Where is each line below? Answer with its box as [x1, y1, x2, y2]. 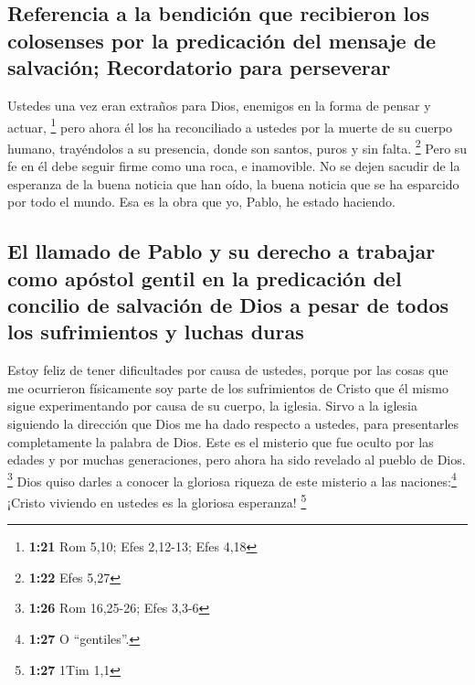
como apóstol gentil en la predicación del [7, 263, 402, 292]
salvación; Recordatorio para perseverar [7, 53, 391, 81]
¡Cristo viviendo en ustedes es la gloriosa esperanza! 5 [7, 490, 307, 511]
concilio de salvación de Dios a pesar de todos [7, 291, 449, 319]
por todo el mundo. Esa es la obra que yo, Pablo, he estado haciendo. [7, 192, 396, 211]
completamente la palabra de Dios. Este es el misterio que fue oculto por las [7, 432, 434, 451]
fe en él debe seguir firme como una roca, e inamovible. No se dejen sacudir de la [7, 156, 460, 176]
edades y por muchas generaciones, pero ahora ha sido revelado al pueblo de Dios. [7, 450, 466, 469]
